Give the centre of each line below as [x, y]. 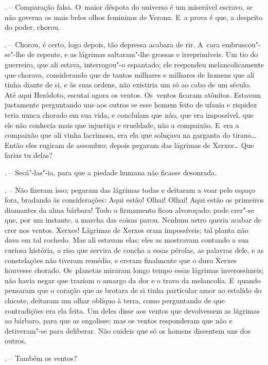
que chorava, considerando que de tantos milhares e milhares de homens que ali [130, 74]
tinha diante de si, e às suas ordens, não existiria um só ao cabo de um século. [128, 85]
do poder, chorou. [32, 27]
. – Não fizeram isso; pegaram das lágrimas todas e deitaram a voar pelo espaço [130, 189]
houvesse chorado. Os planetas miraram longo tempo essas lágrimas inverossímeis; [134, 270]
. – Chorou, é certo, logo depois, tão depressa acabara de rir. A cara [112, 44]
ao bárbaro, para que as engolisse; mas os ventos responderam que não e [119, 321]
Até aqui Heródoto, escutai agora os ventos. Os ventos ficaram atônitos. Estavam [133, 94]
